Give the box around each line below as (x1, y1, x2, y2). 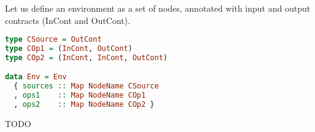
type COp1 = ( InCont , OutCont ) (5, 44, 133, 53)
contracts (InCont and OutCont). (5, 14, 130, 26)
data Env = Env (5, 72, 67, 82)
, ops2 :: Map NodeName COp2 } (14, 100, 155, 109)
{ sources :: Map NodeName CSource (14, 82, 159, 91)
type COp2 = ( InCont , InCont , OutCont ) (5, 53, 168, 62)
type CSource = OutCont (5, 35, 102, 44)
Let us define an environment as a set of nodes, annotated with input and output (5, 2, 311, 14)
